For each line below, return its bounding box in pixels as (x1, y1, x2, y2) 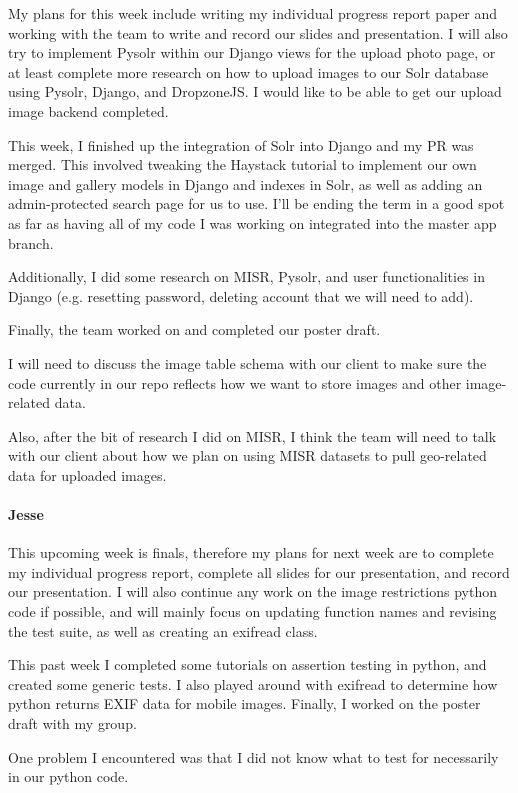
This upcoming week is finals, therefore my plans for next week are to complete (8, 542, 494, 563)
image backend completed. (8, 100, 169, 121)
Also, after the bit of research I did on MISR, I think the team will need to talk (8, 425, 497, 446)
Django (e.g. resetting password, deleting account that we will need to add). (8, 285, 474, 306)
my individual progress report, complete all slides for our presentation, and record (8, 561, 510, 582)
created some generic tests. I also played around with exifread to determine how (8, 673, 498, 694)
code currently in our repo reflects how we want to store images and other (8, 372, 462, 393)
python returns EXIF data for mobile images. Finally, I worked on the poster (8, 693, 481, 714)
